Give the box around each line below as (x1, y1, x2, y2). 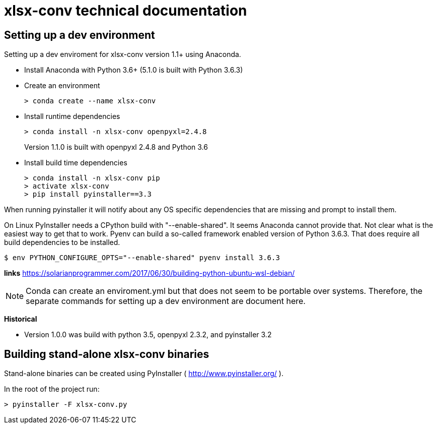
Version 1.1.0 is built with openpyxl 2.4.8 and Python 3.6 (24, 143, 208, 152)
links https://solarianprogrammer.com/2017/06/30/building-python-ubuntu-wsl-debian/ (4, 269, 295, 278)
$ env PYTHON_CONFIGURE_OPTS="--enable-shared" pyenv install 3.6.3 (4, 254, 280, 262)
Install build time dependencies (24, 158, 127, 167)
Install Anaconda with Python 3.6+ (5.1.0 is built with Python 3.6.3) (24, 66, 243, 75)
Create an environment (24, 81, 100, 90)
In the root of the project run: (4, 385, 100, 394)
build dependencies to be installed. (4, 238, 120, 247)
